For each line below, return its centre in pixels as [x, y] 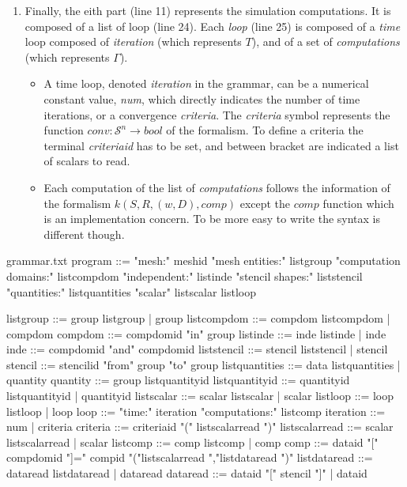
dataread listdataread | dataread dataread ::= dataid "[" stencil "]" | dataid [187, 473]
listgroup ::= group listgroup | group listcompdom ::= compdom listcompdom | [198, 318]
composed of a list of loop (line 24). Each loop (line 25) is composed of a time [213, 26]
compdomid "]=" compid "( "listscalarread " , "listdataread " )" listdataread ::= [190, 457]
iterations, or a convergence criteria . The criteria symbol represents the [217, 114]
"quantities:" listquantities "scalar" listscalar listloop [131, 291]
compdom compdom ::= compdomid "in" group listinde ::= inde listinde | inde [196, 333]
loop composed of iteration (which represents [133, 42]
